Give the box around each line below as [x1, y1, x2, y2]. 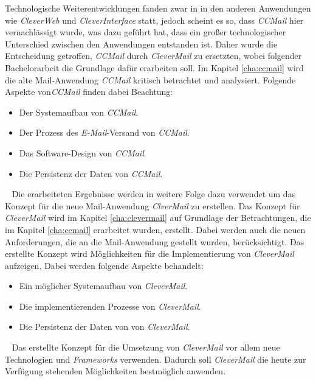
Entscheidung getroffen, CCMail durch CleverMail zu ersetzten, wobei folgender [5, 49, 302, 62]
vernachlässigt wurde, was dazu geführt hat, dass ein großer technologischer [5, 26, 286, 38]
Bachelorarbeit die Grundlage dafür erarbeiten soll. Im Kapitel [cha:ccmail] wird [5, 61, 304, 74]
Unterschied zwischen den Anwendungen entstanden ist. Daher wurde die [5, 37, 278, 50]
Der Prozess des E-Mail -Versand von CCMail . [19, 126, 190, 139]
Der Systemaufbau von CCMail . [19, 105, 139, 118]
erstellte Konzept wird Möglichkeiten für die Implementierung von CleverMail [5, 247, 294, 260]
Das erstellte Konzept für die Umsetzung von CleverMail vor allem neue [12, 341, 280, 354]
